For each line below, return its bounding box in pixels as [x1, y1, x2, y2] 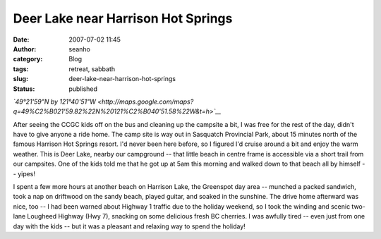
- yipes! [13, 169, 35, 178]
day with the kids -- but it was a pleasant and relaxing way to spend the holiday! [13, 222, 246, 231]
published [68, 85, 98, 93]
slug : [13, 75, 28, 83]
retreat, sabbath [68, 64, 116, 73]
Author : [13, 44, 37, 53]
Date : [13, 35, 30, 44]
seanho [68, 44, 91, 53]
